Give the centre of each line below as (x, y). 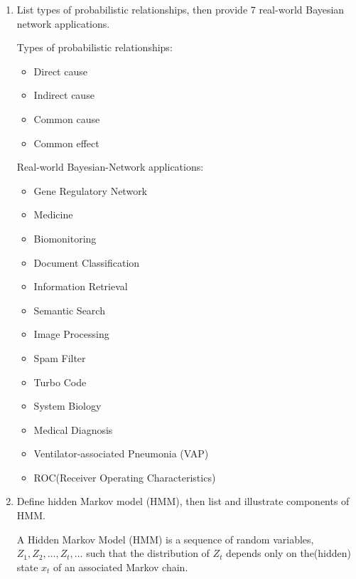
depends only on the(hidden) (289, 553)
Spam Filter (60, 357)
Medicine (53, 214)
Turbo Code (60, 382)
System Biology (68, 406)
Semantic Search (69, 310)
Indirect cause (64, 95)
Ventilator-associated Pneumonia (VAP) (121, 453)
